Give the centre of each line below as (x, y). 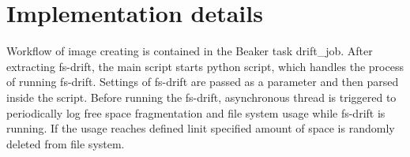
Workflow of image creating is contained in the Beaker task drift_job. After (190, 51)
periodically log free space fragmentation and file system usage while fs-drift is (196, 112)
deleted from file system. (66, 143)
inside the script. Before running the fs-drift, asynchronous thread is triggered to (201, 97)
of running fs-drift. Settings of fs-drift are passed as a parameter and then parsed (203, 82)
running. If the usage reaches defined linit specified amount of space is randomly (201, 128)
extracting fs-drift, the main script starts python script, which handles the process (205, 66)
